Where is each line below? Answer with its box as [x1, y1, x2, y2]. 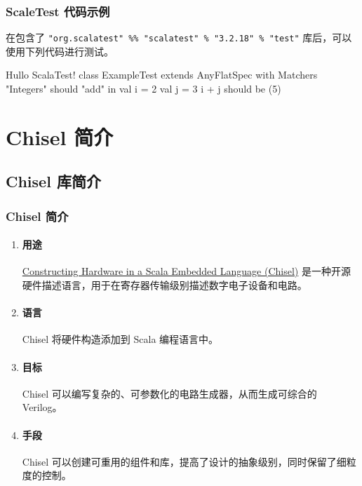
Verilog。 [22, 400, 62, 414]
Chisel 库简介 [6, 170, 101, 192]
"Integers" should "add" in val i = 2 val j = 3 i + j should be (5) [6, 81, 281, 96]
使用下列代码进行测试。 [6, 43, 114, 58]
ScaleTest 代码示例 [6, 2, 110, 20]
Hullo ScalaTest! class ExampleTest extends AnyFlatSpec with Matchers [6, 67, 318, 82]
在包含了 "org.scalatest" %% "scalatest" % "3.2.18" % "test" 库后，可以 [6, 30, 352, 45]
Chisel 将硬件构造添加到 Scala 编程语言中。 [22, 332, 219, 346]
